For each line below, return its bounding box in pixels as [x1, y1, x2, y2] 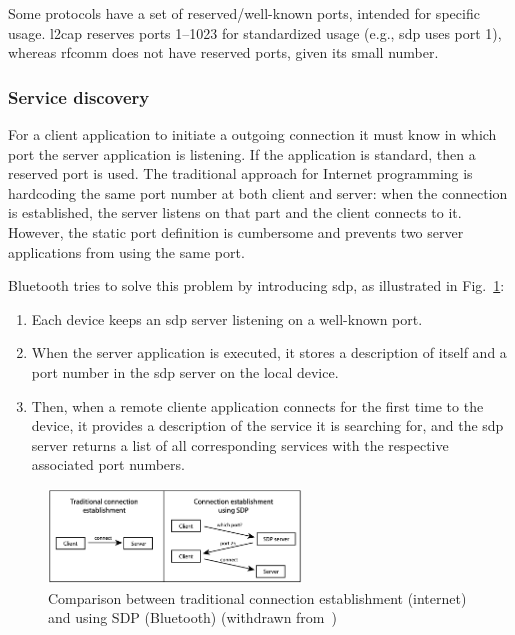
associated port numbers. [31, 454, 185, 475]
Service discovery [8, 84, 150, 109]
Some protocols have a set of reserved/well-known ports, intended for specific [8, 3, 480, 23]
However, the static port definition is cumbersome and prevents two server [8, 221, 464, 242]
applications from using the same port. [8, 241, 245, 262]
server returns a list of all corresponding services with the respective [31, 434, 449, 455]
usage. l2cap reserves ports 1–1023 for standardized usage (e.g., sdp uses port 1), [8, 22, 502, 43]
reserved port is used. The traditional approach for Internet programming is [8, 163, 473, 184]
